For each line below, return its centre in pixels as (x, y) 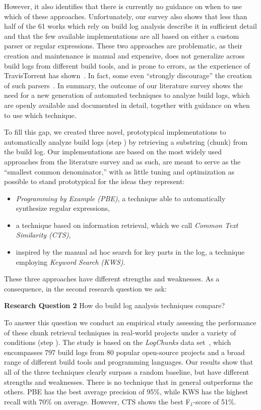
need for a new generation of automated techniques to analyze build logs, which (127, 95)
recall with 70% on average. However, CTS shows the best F (97, 401)
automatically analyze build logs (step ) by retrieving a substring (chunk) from (126, 141)
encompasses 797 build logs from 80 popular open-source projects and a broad (124, 352)
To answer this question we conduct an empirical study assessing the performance (130, 323)
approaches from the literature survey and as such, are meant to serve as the (122, 161)
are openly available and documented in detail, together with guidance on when (127, 105)
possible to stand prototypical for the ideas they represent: (94, 181)
